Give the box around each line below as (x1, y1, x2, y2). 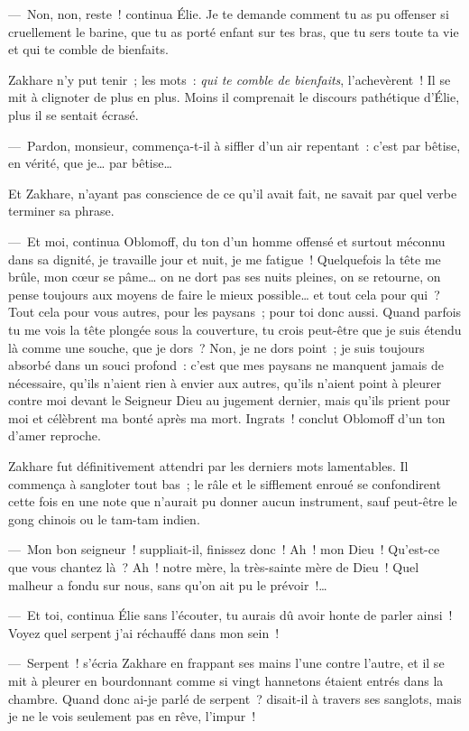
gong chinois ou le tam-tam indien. (8, 509, 200, 528)
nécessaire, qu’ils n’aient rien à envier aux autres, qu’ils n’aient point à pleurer (8, 373, 442, 392)
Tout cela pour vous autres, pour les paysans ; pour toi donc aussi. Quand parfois (8, 302, 462, 321)
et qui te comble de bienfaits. (8, 40, 169, 59)
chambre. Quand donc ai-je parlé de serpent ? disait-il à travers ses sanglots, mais (8, 689, 462, 708)
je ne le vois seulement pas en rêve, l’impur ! (8, 707, 256, 726)
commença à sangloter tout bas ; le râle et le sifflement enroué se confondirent (8, 474, 441, 493)
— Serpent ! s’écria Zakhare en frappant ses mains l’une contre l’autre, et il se (8, 653, 445, 672)
